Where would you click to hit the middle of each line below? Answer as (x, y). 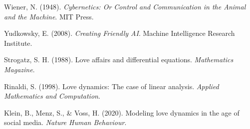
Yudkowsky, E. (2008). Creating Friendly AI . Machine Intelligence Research (120, 33)
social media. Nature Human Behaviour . (65, 122)
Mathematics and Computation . (52, 96)
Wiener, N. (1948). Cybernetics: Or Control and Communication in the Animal (125, 6)
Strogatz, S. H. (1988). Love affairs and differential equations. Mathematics (119, 60)
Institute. (18, 43)
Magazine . (19, 69)
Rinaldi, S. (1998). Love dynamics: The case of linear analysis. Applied (112, 86)
